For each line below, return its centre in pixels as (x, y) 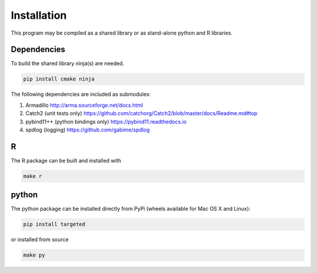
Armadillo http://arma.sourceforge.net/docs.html (84, 105)
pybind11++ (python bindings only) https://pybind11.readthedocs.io (106, 122)
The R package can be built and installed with (66, 160)
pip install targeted (54, 224)
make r (33, 176)
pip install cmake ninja (59, 79)
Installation (39, 15)
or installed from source (40, 240)
